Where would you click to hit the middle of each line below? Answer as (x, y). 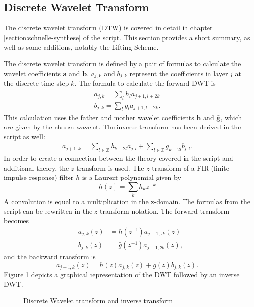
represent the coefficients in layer (179, 73)
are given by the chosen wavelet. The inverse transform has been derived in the (123, 127)
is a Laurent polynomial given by (131, 177)
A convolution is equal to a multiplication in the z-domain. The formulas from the (127, 201)
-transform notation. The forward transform (163, 211)
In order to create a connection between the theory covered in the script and (119, 158)
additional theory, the (36, 167)
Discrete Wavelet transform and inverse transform (98, 300)
